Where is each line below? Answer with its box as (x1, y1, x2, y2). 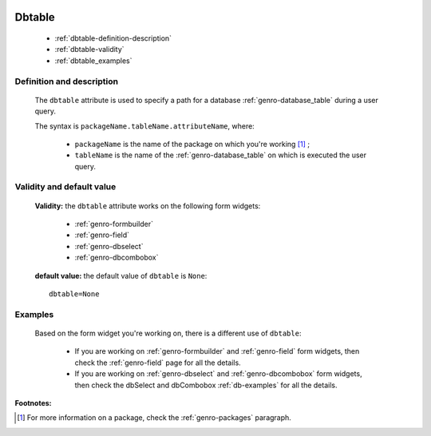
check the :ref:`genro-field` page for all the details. (74, 358, 241, 367)
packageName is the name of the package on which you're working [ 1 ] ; (74, 139, 310, 149)
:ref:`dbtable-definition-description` (54, 34, 172, 43)
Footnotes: (14, 398, 52, 407)
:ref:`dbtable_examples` (54, 56, 132, 65)
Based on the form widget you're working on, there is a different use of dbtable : (34, 328, 302, 338)
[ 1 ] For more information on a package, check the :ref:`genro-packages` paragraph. (17, 413, 291, 422)
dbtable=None (49, 290, 100, 299)
